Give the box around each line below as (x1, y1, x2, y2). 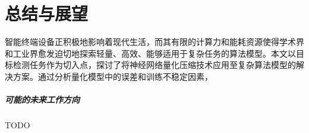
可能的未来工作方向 (5, 93, 80, 106)
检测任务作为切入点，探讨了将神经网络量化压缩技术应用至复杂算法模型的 (12, 59, 296, 71)
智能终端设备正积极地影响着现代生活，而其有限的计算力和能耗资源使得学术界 (5, 35, 304, 48)
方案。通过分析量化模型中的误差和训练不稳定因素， (12, 70, 213, 82)
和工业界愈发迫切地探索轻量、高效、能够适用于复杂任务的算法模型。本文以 (5, 47, 296, 59)
